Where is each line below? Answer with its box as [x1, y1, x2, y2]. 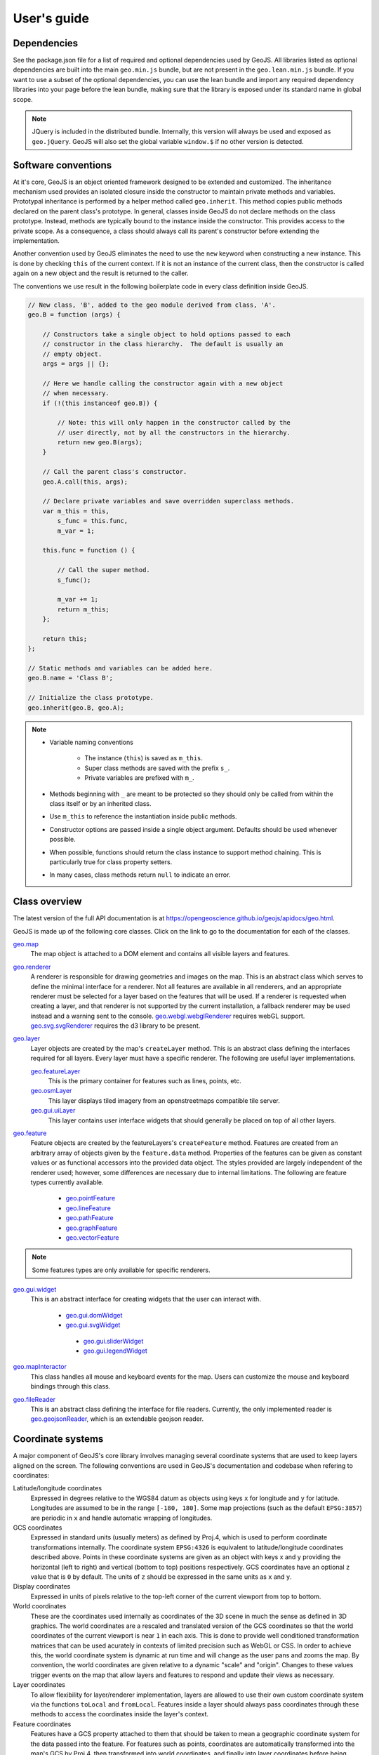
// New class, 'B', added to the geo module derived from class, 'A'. [27, 300, 277, 309]
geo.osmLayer [30, 1087, 72, 1095]
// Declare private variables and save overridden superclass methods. [42, 497, 295, 505]
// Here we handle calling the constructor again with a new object [42, 379, 284, 388]
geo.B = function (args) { [27, 310, 121, 319]
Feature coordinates [13, 1720, 72, 1728]
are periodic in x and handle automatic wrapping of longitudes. [30, 1514, 213, 1522]
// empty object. [42, 350, 102, 358]
